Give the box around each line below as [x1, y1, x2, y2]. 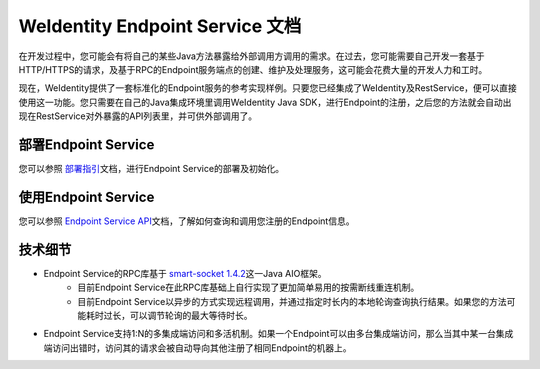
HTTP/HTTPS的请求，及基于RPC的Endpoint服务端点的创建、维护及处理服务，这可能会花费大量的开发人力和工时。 [18, 63, 488, 75]
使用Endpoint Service [18, 188, 155, 205]
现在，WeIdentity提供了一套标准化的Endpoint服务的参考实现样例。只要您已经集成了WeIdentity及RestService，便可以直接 [18, 82, 517, 94]
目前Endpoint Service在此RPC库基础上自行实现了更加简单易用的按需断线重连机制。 [77, 281, 420, 294]
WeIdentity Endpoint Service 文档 [18, 15, 302, 37]
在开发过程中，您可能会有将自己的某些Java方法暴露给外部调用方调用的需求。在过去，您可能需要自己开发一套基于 [18, 50, 485, 62]
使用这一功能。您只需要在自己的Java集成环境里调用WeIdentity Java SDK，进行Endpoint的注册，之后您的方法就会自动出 [18, 96, 512, 108]
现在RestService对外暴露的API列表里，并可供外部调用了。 [18, 110, 258, 122]
